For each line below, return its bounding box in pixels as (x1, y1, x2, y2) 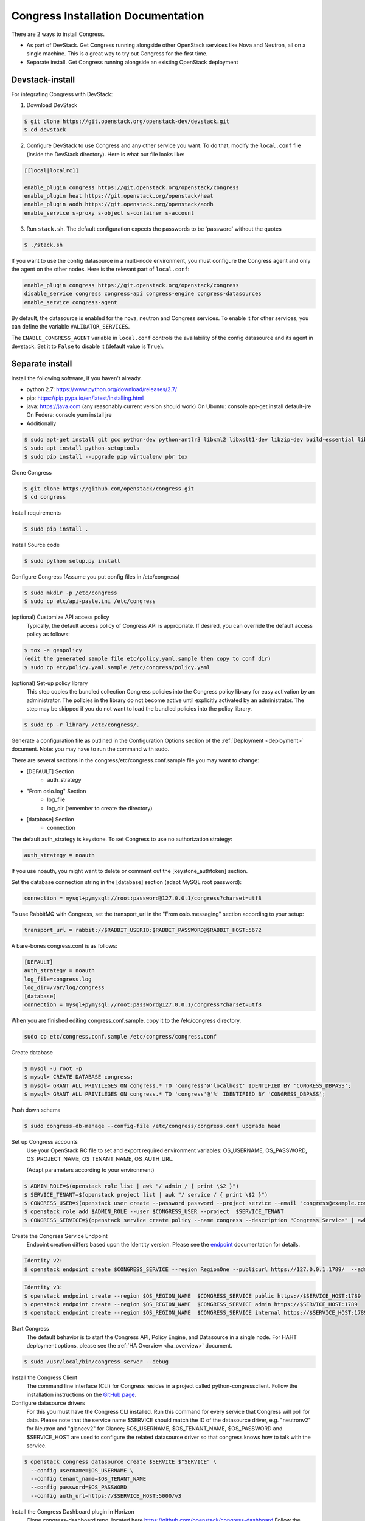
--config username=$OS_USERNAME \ (30, 1467, 134, 1474)
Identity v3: (24, 1284, 63, 1291)
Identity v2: (24, 1257, 63, 1264)
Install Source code (11, 541, 60, 548)
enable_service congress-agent (24, 299, 118, 305)
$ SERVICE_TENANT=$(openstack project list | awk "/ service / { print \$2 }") (24, 1191, 268, 1198)
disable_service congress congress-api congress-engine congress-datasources (24, 290, 262, 298)
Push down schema (11, 1106, 61, 1113)
